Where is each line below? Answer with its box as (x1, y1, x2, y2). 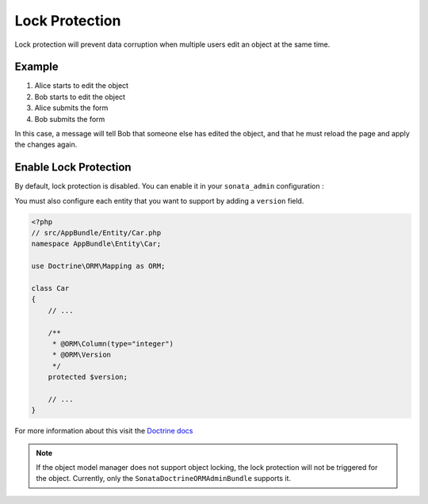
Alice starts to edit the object (34, 81, 129, 90)
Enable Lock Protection (14, 161, 132, 174)
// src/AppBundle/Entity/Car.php (31, 228, 162, 238)
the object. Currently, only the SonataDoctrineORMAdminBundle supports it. (36, 474, 292, 483)
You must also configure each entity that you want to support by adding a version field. (14, 196, 304, 205)
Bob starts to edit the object (34, 92, 126, 101)
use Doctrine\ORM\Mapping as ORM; (31, 262, 166, 271)
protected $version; (48, 372, 128, 382)
